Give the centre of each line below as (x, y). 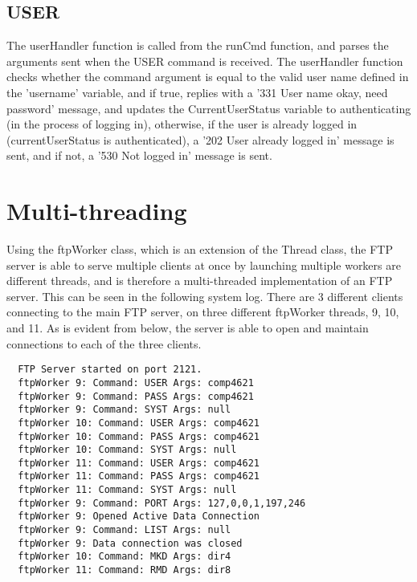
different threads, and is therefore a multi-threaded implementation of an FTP (200, 281)
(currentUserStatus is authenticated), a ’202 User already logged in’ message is (200, 139)
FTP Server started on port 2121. (110, 370)
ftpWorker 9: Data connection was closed (130, 543)
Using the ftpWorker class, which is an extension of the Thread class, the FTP (200, 249)
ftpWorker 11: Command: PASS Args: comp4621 (139, 476)
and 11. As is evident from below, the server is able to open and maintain (188, 328)
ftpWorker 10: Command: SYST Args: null (127, 450)
